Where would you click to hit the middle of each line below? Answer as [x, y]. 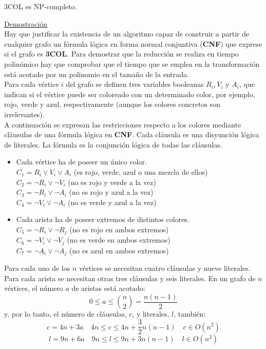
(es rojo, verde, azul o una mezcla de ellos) [141, 171]
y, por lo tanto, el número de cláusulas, [65, 314]
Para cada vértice [32, 84]
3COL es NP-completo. [41, 6]
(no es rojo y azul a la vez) [111, 192]
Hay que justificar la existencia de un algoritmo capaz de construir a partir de [127, 34]
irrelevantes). [24, 114]
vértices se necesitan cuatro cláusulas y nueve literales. [165, 268]
